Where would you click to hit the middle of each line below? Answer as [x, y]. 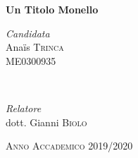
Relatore [24, 108]
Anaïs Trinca [35, 47]
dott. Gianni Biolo [46, 122]
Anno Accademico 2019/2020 [69, 146]
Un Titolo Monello [52, 9]
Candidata [28, 33]
